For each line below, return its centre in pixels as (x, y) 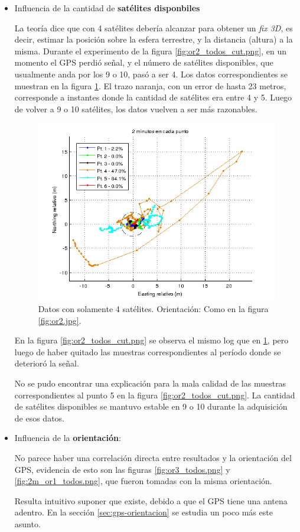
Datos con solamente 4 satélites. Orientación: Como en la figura (153, 309)
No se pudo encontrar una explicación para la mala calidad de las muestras (150, 383)
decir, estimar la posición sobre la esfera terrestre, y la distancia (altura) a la (154, 39)
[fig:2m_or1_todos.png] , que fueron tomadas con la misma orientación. (143, 481)
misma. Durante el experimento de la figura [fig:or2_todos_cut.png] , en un (151, 51)
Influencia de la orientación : (68, 438)
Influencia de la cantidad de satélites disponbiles (107, 8)
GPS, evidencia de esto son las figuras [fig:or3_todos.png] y (122, 469)
